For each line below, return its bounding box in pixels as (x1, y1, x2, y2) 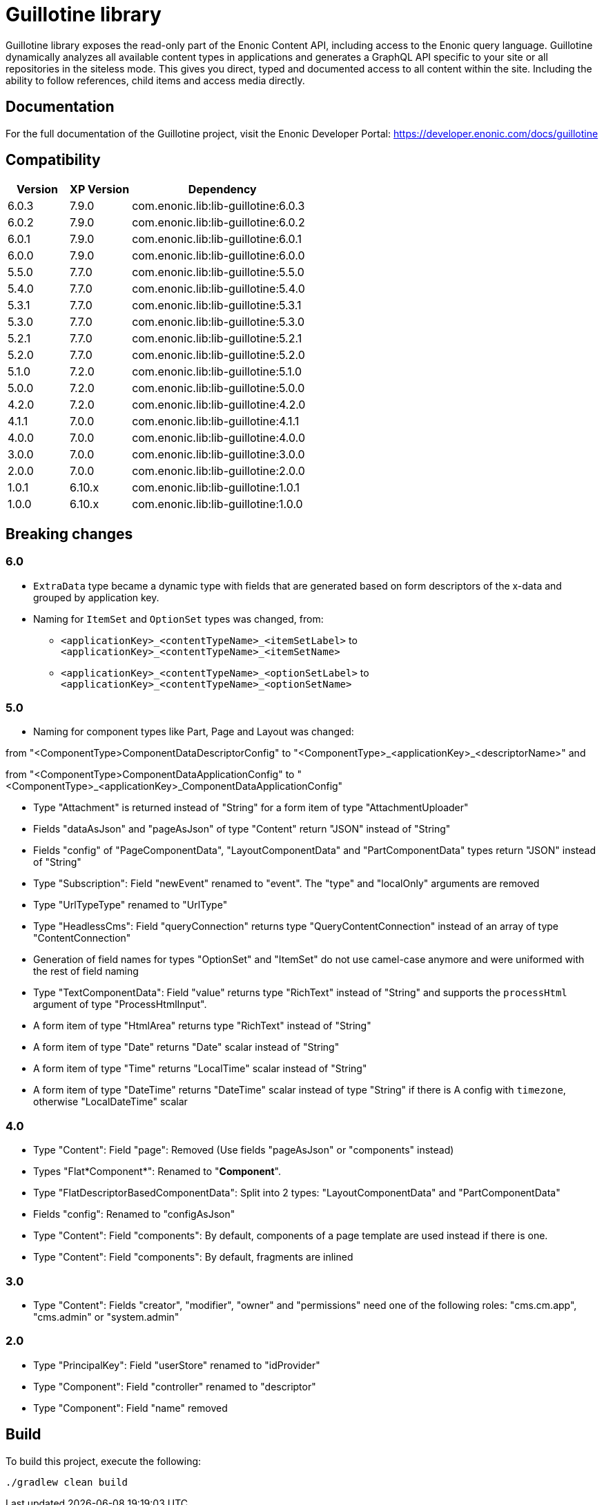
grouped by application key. (33, 591, 159, 603)
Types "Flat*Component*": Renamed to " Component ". (33, 1165, 281, 1178)
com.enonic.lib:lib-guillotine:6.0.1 (132, 232, 302, 246)
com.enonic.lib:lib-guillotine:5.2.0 (132, 348, 305, 362)
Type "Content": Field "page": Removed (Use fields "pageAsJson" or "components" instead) (33, 1144, 454, 1156)
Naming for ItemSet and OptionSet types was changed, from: (33, 612, 324, 625)
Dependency (188, 182, 257, 197)
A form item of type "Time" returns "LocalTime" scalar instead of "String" (33, 1062, 367, 1075)
